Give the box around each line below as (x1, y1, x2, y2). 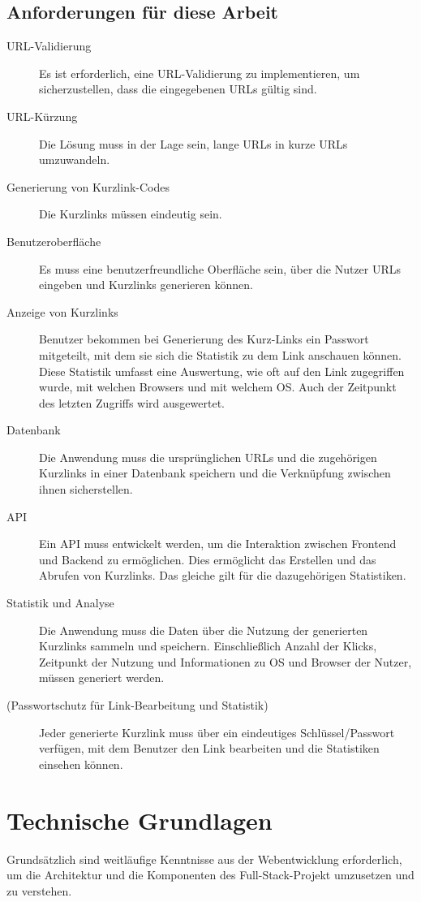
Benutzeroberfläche (6, 232, 101, 249)
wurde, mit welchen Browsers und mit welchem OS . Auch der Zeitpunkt (39, 378, 397, 395)
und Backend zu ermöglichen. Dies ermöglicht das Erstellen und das (39, 550, 376, 568)
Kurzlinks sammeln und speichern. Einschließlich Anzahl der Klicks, (39, 637, 377, 654)
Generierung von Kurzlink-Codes (6, 178, 170, 195)
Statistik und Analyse (6, 594, 114, 611)
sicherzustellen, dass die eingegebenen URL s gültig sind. (39, 80, 317, 97)
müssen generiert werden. (39, 669, 165, 686)
